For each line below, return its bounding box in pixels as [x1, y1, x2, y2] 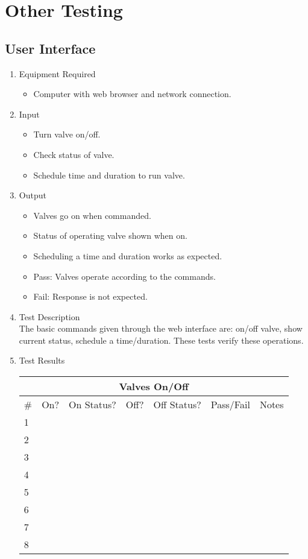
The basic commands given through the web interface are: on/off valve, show [19, 322, 303, 335]
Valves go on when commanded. [33, 209, 151, 221]
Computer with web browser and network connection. [33, 87, 231, 100]
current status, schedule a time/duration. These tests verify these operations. [19, 333, 304, 346]
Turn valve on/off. [33, 128, 101, 141]
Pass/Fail [210, 397, 250, 412]
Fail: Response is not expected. [33, 290, 148, 303]
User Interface [5, 39, 96, 57]
